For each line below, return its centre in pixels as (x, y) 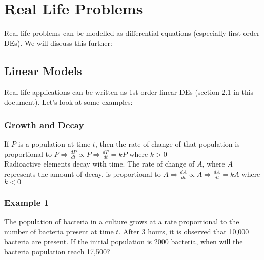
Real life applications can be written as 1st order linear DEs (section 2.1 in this (129, 92)
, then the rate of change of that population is (167, 143)
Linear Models (43, 70)
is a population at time (54, 143)
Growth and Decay (44, 124)
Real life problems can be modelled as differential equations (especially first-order (132, 33)
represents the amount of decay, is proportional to (83, 173)
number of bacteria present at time (59, 231)
